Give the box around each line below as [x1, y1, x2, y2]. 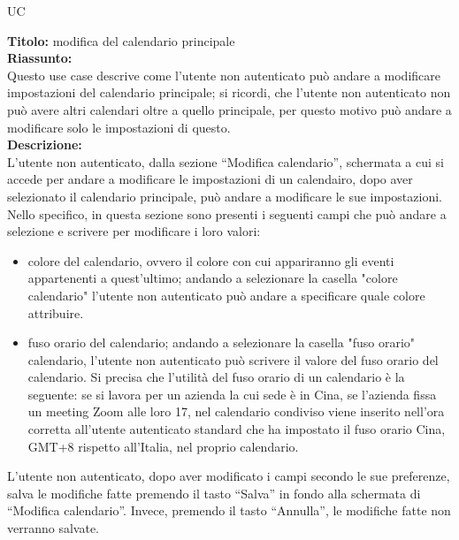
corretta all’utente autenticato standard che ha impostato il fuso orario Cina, [27, 420, 446, 438]
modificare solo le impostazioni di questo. [7, 118, 231, 136]
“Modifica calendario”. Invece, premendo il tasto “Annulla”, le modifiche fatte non [7, 501, 451, 520]
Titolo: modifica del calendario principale [7, 31, 235, 49]
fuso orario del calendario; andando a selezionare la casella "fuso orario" [27, 333, 416, 352]
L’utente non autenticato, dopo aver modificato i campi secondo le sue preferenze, [7, 467, 450, 485]
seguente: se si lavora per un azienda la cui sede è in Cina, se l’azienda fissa [27, 384, 437, 403]
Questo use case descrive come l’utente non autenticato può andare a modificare [7, 65, 440, 84]
